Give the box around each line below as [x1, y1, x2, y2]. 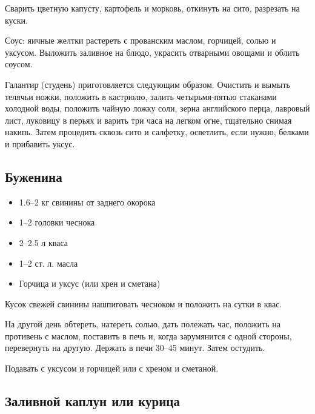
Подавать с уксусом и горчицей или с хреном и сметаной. [5, 362, 219, 375]
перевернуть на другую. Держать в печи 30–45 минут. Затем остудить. [5, 341, 265, 354]
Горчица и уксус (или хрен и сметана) [19, 277, 161, 290]
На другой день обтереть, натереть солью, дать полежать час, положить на [5, 318, 280, 330]
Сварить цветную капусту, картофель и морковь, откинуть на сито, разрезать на [5, 2, 300, 14]
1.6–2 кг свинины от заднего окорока [19, 195, 156, 208]
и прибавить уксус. [5, 137, 75, 150]
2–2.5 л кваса [19, 236, 68, 249]
